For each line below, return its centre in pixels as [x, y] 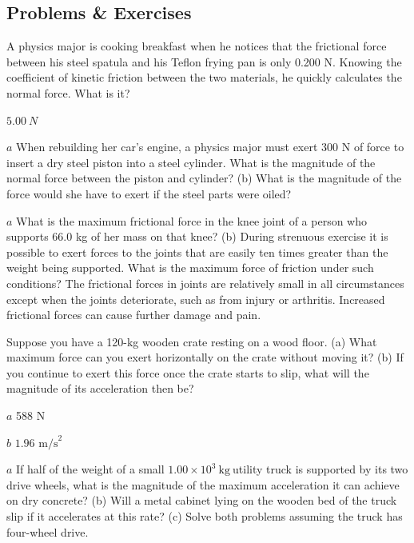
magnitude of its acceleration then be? [100, 388]
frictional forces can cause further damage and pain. [134, 315]
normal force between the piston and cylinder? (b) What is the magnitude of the [204, 178]
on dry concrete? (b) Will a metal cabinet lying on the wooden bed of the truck [202, 500]
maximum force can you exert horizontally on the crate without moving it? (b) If [205, 357]
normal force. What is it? [68, 92]
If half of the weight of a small [90, 469]
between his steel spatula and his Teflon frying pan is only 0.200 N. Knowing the [204, 61]
